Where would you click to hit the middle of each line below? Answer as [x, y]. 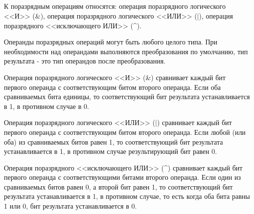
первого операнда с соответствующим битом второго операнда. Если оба [113, 87]
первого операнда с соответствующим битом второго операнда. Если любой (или [125, 132]
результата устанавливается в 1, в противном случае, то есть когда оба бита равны [127, 196]
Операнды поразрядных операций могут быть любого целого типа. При [111, 42]
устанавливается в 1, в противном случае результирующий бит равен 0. [111, 151]
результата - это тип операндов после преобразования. [85, 61]
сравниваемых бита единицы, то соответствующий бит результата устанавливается [127, 96]
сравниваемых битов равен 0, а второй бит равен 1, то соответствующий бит [118, 186]
